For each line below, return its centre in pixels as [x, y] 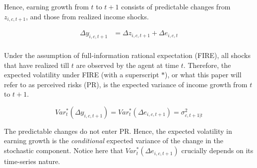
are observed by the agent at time [128, 65]
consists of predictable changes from [176, 6]
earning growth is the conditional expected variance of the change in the [114, 140]
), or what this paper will [203, 75]
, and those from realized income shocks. [87, 16]
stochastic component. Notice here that [64, 150]
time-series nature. [32, 161]
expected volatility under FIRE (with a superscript [82, 75]
